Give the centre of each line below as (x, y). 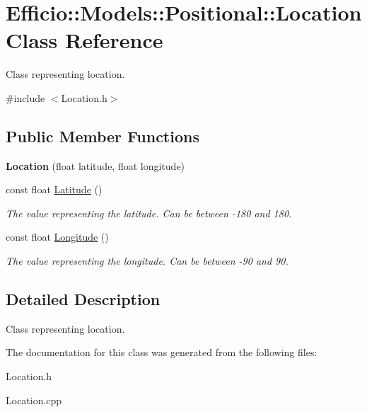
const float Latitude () (54, 189)
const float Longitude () (57, 237)
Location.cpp (34, 400)
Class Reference (85, 40)
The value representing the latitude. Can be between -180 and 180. (149, 213)
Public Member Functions (103, 136)
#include (25, 97)
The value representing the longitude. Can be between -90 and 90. (147, 261)
